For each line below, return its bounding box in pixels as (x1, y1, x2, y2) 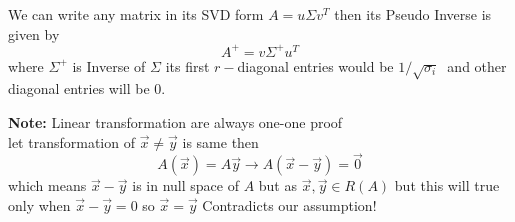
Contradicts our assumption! (202, 195, 377, 216)
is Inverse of (72, 55, 146, 76)
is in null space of (132, 175, 239, 196)
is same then (182, 131, 259, 152)
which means (8, 175, 87, 196)
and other (447, 55, 507, 76)
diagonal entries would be (237, 55, 394, 76)
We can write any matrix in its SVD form (8, 4, 264, 24)
